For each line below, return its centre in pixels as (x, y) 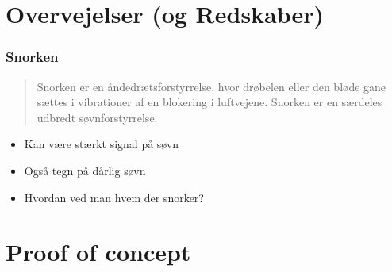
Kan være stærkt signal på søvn (102, 144)
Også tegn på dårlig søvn (85, 170)
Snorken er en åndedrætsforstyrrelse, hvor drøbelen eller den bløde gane (211, 86)
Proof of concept (98, 252)
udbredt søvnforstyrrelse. (97, 117)
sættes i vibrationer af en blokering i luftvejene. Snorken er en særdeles (209, 102)
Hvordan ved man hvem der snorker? (114, 197)
